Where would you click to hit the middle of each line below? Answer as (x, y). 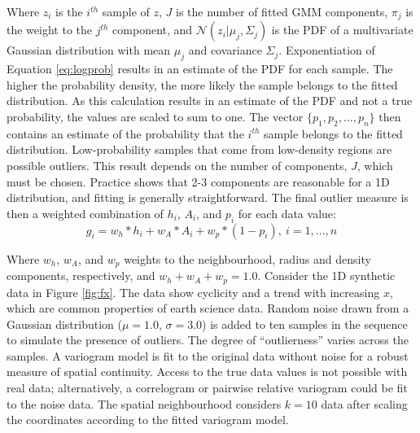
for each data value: (287, 213)
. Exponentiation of (327, 50)
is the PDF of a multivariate (342, 30)
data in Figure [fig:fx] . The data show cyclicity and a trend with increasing (193, 292)
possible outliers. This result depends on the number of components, (177, 166)
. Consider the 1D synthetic (326, 276)
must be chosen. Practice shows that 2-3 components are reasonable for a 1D (198, 181)
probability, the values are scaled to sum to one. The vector (155, 117)
